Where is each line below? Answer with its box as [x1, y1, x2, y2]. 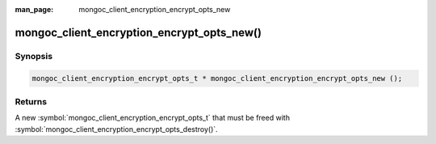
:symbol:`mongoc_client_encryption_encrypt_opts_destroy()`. [15, 124, 218, 133]
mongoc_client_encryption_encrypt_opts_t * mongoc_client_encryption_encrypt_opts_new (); [31, 74, 403, 83]
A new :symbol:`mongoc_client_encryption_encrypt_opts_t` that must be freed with [15, 113, 291, 123]
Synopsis [15, 50, 52, 61]
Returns [15, 95, 48, 107]
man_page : [15, 5, 54, 14]
